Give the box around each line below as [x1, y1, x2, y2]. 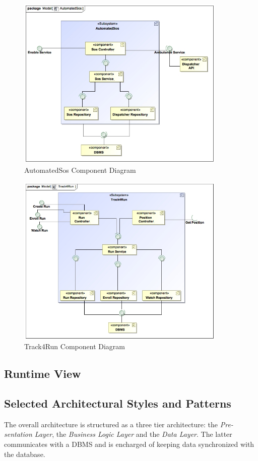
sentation [4, 429, 32, 439]
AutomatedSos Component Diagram [24, 164, 136, 175]
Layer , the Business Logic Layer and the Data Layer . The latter [34, 429, 232, 439]
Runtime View [4, 366, 81, 381]
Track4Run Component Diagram [24, 341, 125, 352]
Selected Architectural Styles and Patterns [4, 396, 231, 411]
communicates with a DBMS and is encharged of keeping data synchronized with [4, 439, 254, 449]
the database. [4, 448, 45, 459]
